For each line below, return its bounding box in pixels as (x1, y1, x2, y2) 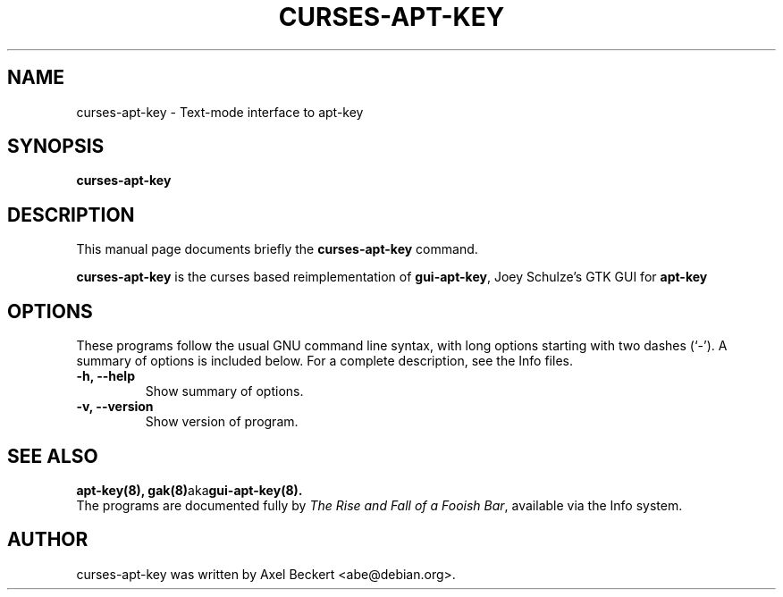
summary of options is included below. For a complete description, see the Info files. (76, 353, 573, 369)
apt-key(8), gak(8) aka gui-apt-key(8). (76, 482, 303, 498)
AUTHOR (7, 528, 88, 551)
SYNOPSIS (7, 135, 105, 158)
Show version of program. (145, 414, 299, 430)
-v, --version (76, 399, 154, 415)
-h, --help (76, 368, 135, 384)
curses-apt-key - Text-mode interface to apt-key (76, 104, 364, 120)
